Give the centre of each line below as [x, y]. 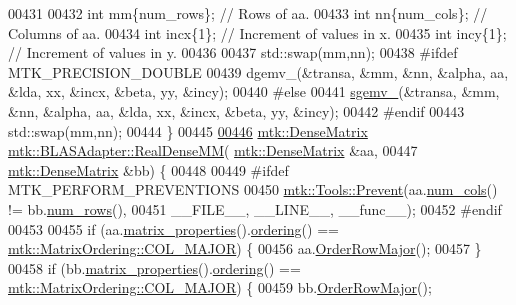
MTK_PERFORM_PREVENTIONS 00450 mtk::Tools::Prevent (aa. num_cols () [253, 189]
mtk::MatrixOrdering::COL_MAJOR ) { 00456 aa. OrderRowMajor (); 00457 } [245, 248]
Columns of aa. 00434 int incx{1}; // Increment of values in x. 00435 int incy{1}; [257, 32]
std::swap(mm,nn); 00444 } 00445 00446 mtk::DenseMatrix [188, 130]
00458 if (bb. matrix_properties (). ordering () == [154, 267]
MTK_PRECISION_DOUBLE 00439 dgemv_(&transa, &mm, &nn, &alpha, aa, [258, 71]
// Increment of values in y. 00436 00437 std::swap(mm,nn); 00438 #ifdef [233, 52]
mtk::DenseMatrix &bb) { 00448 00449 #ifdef [148, 169]
